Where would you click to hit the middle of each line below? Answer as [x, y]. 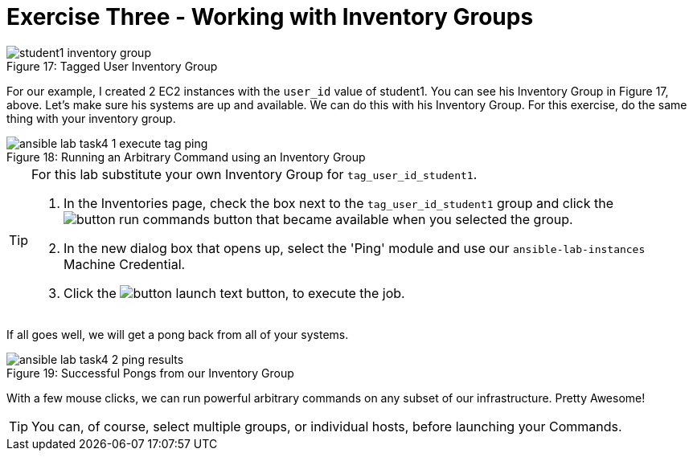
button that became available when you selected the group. [393, 219]
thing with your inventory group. [91, 118]
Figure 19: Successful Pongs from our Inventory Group [150, 373]
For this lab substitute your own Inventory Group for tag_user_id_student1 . [254, 174]
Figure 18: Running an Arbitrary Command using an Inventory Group [186, 157]
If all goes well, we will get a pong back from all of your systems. [178, 334]
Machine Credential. [125, 264]
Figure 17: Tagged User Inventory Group [112, 66]
